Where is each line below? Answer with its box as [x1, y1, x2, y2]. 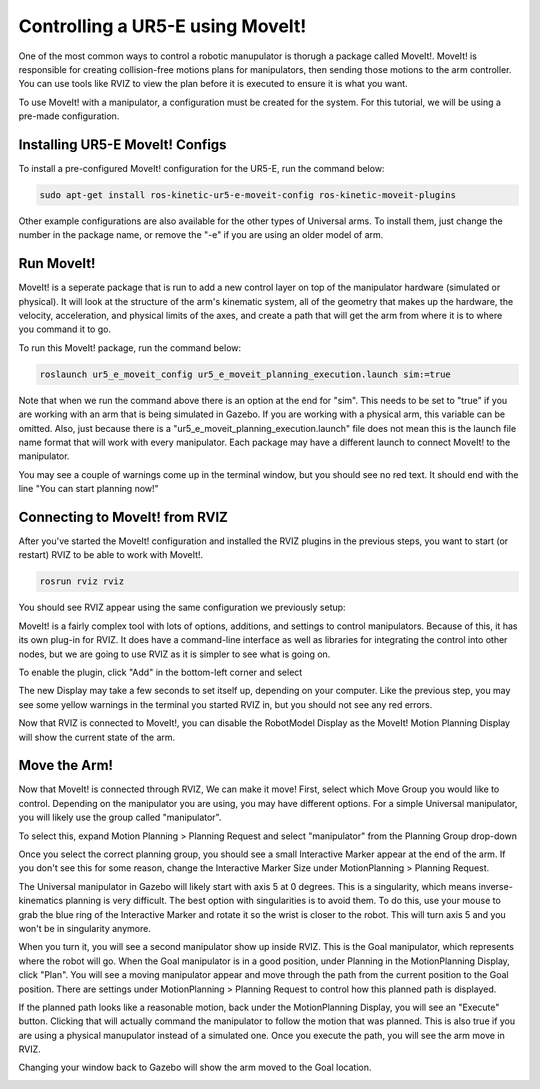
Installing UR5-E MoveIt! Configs [18, 136, 227, 153]
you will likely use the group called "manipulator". [18, 811, 222, 824]
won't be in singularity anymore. [18, 922, 152, 934]
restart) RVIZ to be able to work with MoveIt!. [18, 549, 204, 561]
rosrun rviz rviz [39, 576, 125, 587]
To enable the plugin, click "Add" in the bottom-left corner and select [18, 666, 303, 678]
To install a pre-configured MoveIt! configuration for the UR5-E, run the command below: [18, 163, 385, 175]
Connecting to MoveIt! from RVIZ [18, 508, 229, 525]
